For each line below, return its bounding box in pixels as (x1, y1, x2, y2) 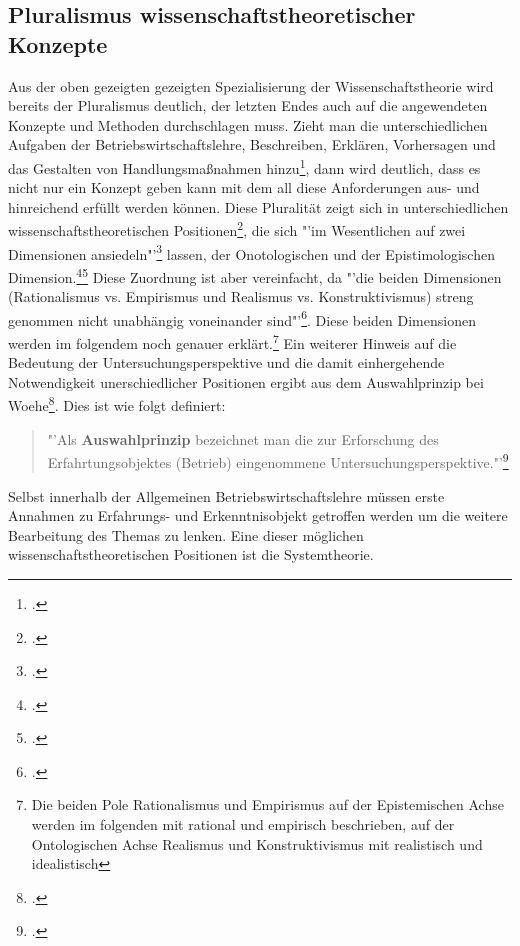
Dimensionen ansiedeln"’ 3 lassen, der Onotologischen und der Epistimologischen (8, 240, 495, 264)
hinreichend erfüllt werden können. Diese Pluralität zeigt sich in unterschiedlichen (8, 196, 509, 217)
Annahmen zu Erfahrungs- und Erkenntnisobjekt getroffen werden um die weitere (8, 505, 508, 526)
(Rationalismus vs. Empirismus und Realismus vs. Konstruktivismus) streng (8, 286, 474, 307)
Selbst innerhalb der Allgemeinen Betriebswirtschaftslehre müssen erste (8, 485, 445, 506)
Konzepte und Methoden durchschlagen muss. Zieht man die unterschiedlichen (8, 114, 488, 135)
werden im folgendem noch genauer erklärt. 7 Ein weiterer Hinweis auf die (8, 330, 457, 353)
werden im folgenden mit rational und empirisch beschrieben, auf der (31, 814, 455, 835)
